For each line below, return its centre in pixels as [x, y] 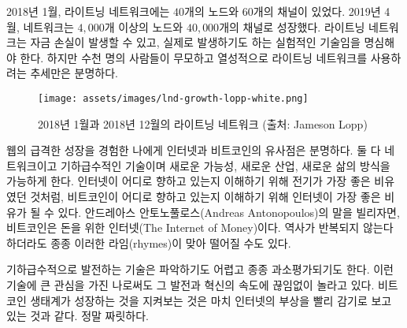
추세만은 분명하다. [74, 73]
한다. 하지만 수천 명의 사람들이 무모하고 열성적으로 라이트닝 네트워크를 [194, 57]
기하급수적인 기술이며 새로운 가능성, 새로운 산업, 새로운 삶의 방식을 [226, 165]
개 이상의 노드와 [144, 26]
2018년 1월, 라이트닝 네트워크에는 [88, 11]
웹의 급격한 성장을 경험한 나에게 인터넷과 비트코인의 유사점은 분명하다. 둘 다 [194, 150]
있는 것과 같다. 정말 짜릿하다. [78, 316]
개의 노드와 [212, 11]
